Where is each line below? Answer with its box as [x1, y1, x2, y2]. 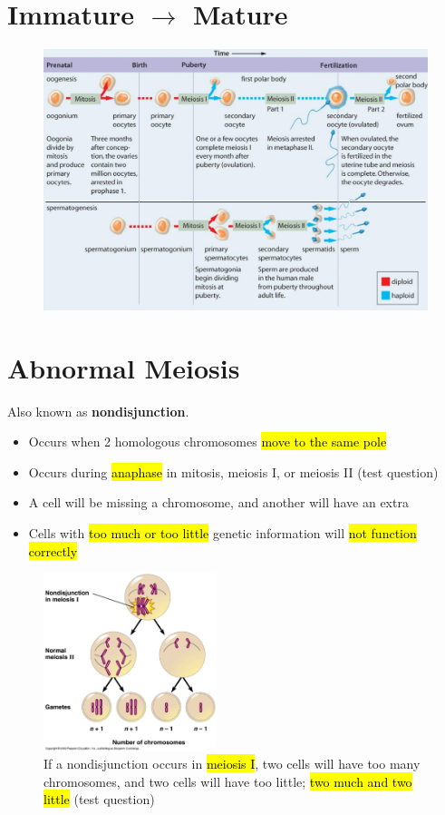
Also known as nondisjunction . [7, 401, 189, 420]
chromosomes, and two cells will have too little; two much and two [44, 771, 412, 790]
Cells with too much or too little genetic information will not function [28, 523, 417, 542]
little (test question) [44, 790, 155, 809]
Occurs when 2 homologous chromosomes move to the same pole [28, 432, 387, 451]
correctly [28, 541, 78, 560]
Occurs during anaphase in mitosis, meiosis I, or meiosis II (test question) [28, 462, 439, 481]
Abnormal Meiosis [7, 349, 240, 386]
